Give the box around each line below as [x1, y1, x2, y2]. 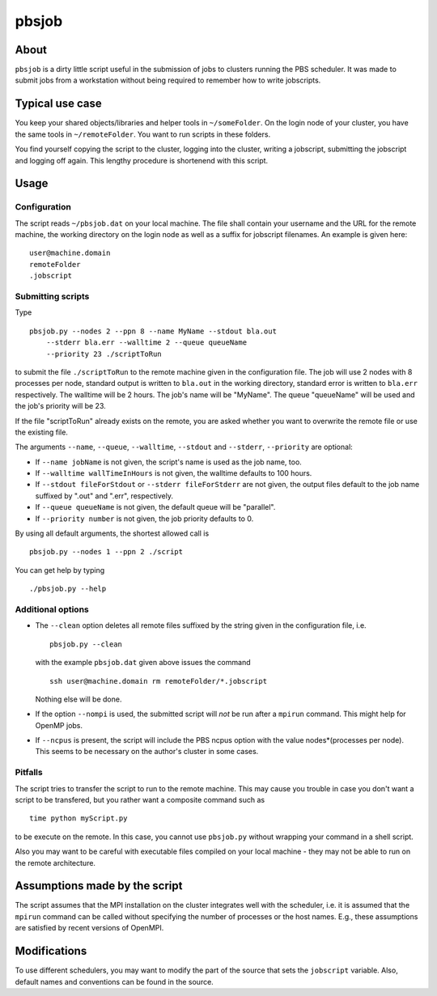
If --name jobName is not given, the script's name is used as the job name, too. [35, 457, 303, 467]
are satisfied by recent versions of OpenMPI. [15, 923, 164, 933]
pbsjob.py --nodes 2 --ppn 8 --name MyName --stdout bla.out [29, 326, 277, 336]
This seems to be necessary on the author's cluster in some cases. [35, 747, 259, 757]
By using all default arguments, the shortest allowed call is [15, 528, 210, 538]
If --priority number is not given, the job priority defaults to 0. [35, 514, 254, 523]
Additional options [15, 604, 89, 615]
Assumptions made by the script [15, 879, 183, 893]
